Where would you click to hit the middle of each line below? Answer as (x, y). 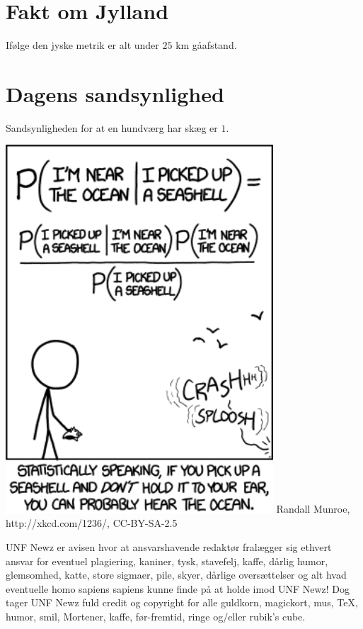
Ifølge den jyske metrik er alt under (82, 45)
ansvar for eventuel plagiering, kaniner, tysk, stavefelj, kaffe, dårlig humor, (167, 561)
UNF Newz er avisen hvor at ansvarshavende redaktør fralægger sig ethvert (169, 546)
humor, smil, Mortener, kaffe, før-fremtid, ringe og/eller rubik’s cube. (156, 616)
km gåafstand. (206, 45)
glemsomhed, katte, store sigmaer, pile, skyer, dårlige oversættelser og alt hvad (176, 575)
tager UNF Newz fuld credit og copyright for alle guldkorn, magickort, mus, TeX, (182, 602)
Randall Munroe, (313, 509)
